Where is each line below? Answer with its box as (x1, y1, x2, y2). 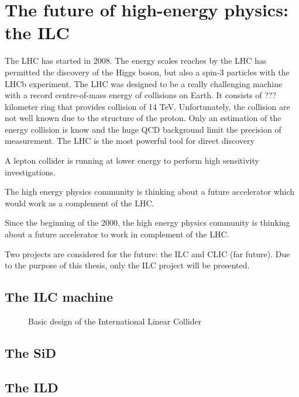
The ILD (5, 378, 59, 396)
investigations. (5, 165, 56, 178)
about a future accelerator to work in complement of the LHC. (5, 228, 229, 240)
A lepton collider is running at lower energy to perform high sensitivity (5, 154, 259, 167)
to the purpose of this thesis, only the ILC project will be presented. (5, 259, 250, 271)
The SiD (5, 344, 56, 361)
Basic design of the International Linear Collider (28, 315, 202, 327)
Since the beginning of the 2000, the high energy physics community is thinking (5, 216, 290, 229)
